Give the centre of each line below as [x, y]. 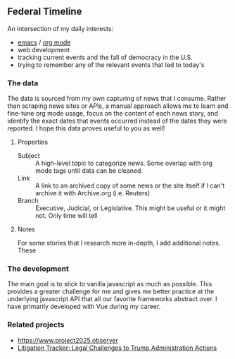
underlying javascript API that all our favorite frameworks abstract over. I [112, 299]
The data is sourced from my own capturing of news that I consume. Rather [117, 99]
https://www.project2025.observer [68, 340]
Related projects [36, 325]
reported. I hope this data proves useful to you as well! [86, 128]
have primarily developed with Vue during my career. [84, 307]
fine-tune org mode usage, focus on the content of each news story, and [113, 114]
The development [38, 269]
